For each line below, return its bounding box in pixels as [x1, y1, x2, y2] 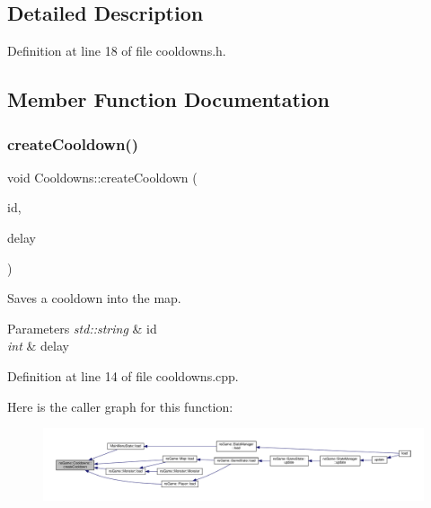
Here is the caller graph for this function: [7, 397, 233, 415]
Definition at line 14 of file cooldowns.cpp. [7, 366, 239, 385]
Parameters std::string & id [7, 318, 157, 337]
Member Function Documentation [7, 85, 330, 113]
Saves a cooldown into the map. [7, 289, 181, 307]
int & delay [7, 336, 69, 355]
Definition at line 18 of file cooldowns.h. [7, 41, 226, 60]
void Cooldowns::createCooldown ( [7, 167, 198, 186]
